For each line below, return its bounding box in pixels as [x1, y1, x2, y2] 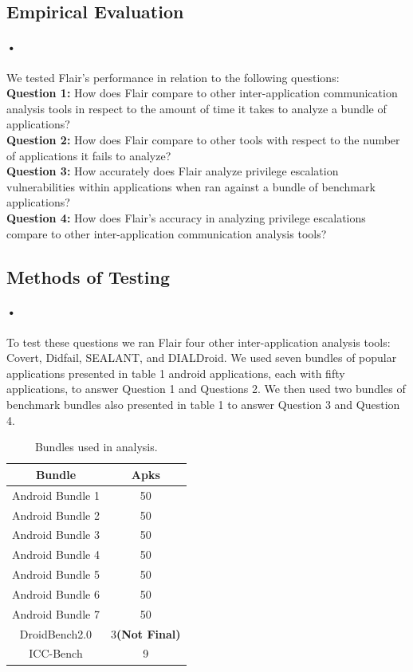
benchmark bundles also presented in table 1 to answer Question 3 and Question [6, 396, 400, 413]
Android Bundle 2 [12, 506, 100, 523]
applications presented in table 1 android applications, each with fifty [6, 364, 345, 381]
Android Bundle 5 [12, 566, 100, 583]
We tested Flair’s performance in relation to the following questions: [6, 69, 340, 85]
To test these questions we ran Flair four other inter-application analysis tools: [6, 333, 391, 350]
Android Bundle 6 [12, 585, 100, 602]
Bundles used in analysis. [34, 438, 158, 455]
